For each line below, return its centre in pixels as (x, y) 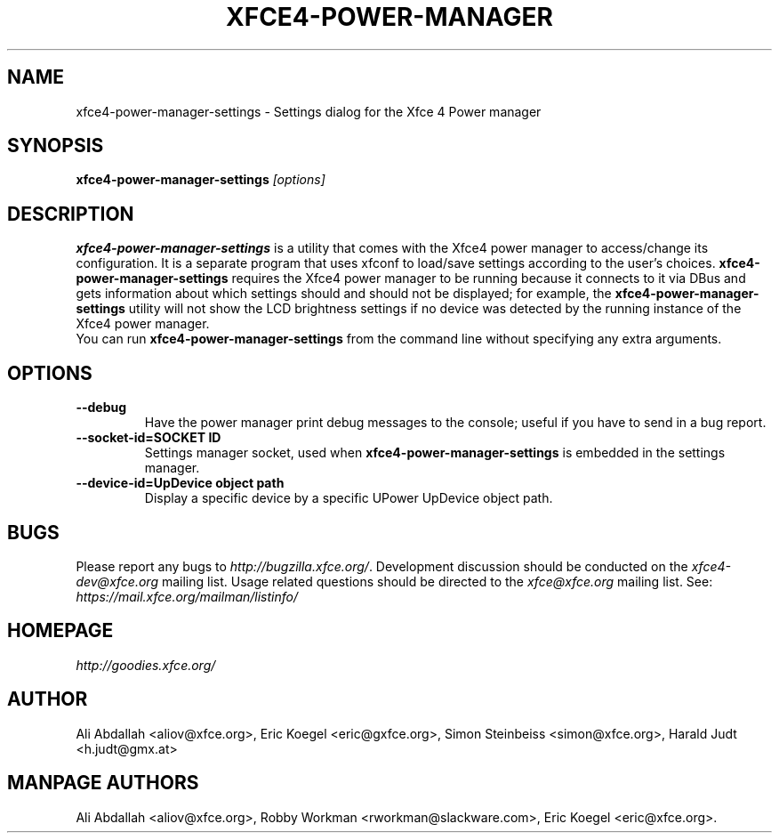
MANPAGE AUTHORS (103, 783)
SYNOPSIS (56, 146)
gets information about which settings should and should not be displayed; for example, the (344, 294)
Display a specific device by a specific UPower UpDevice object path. (349, 498)
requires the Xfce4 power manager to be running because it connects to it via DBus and (489, 279)
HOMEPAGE (60, 631)
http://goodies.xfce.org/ (146, 665)
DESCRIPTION (71, 214)
